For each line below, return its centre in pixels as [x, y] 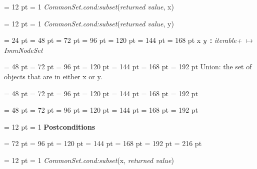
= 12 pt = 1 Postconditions [50, 126]
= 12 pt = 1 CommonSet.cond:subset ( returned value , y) [89, 23]
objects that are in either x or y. [53, 76]
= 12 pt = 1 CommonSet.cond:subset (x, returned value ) [89, 160]
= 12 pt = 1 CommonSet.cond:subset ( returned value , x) [89, 6]
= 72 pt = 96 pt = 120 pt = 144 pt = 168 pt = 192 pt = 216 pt [103, 143]
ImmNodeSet [23, 50]
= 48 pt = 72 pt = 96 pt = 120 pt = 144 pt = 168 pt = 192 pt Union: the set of [128, 67]
